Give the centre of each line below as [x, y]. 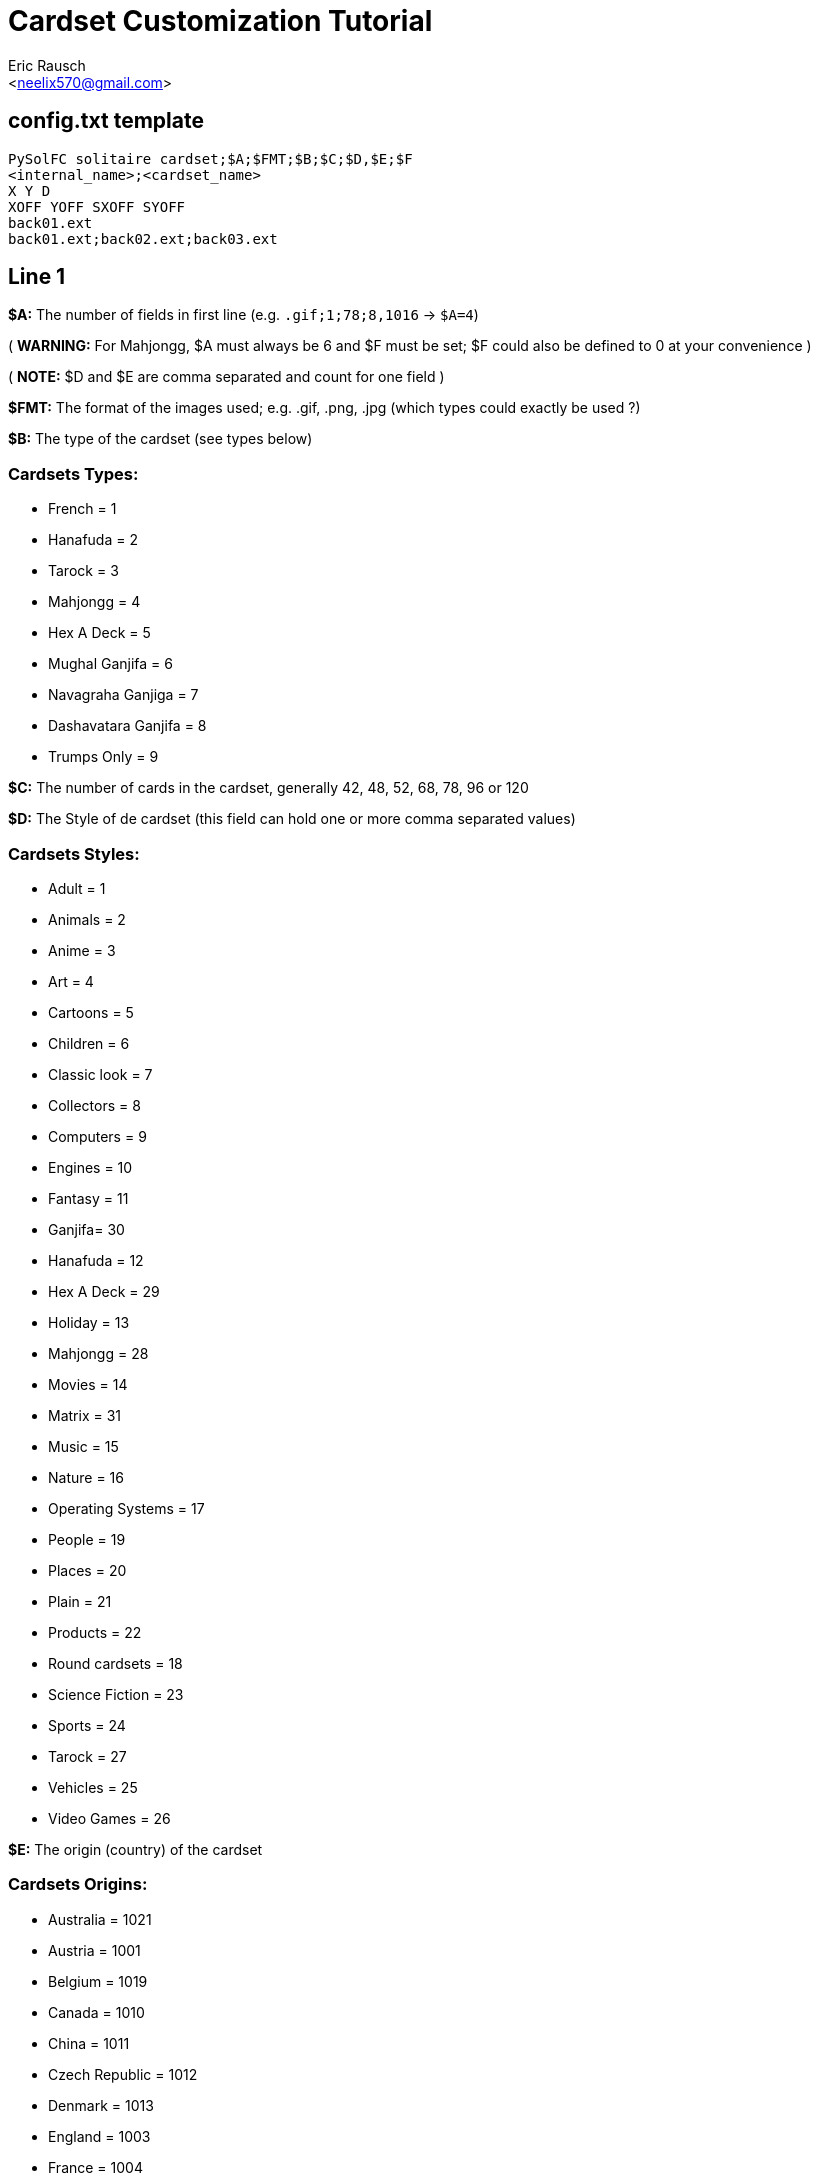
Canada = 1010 [96, 2012]
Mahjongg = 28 [98, 1353]
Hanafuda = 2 [93, 540]
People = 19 [87, 1539]
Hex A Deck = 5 [99, 633]
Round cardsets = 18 [115, 1663]
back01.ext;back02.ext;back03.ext [143, 238]
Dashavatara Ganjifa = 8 [127, 726]
